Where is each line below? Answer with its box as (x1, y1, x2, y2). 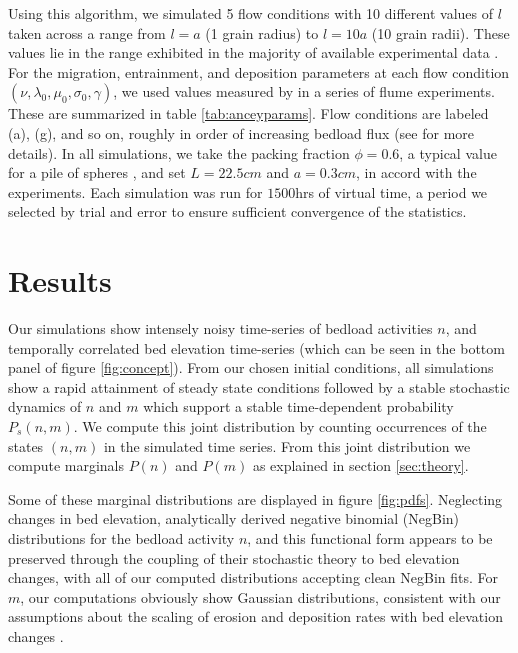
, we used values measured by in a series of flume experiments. (113, 81, 495, 102)
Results (8, 260, 112, 301)
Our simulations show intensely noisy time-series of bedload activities (8, 318, 433, 339)
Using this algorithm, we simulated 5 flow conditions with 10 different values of (8, 3, 494, 23)
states (8, 435, 44, 456)
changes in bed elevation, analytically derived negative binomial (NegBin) (8, 508, 460, 529)
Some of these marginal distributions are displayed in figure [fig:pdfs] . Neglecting (8, 488, 503, 509)
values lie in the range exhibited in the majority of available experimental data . (8, 42, 499, 63)
